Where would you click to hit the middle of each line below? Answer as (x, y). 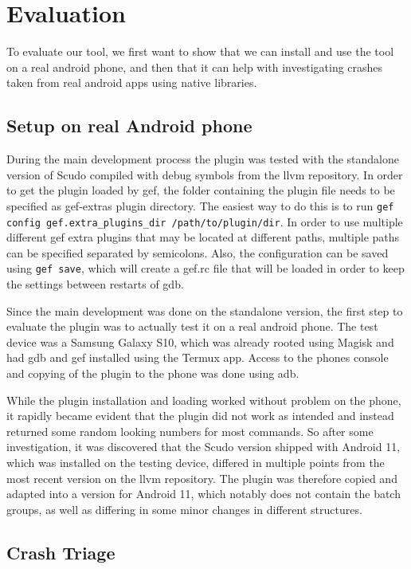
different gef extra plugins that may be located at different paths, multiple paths (203, 237)
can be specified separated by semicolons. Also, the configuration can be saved (198, 252)
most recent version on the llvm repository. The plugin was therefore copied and (202, 478)
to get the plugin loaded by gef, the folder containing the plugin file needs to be (201, 190)
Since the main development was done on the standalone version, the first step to (205, 310)
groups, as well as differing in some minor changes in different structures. (184, 509)
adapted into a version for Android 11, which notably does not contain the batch (204, 494)
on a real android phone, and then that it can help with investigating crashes (195, 67)
